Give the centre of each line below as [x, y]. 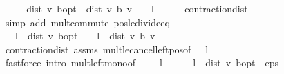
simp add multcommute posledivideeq [87, 22]
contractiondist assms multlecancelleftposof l [107, 49]
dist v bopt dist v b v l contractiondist [137, 8]
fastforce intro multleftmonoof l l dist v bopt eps [142, 63]
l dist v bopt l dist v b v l [96, 36]
